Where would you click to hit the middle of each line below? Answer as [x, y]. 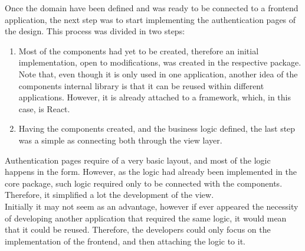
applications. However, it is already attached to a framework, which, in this [155, 97]
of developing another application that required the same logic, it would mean [146, 218]
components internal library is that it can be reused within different [141, 85]
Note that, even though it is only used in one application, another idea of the [158, 74]
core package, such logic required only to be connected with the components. [144, 183]
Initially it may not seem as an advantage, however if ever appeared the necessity [152, 206]
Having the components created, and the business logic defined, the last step [157, 128]
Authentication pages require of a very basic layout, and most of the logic [138, 160]
